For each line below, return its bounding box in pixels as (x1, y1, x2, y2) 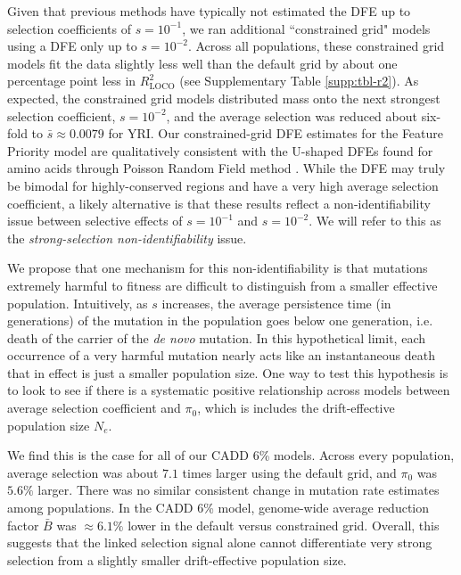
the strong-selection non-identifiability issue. (7, 228, 247, 247)
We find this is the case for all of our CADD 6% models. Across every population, (7, 446, 455, 464)
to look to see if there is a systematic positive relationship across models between (7, 381, 450, 399)
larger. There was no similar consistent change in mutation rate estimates (37, 481, 440, 499)
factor (7, 515, 39, 534)
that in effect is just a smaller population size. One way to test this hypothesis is (7, 363, 449, 382)
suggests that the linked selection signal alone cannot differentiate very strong (7, 533, 432, 552)
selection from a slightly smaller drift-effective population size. (7, 550, 347, 569)
